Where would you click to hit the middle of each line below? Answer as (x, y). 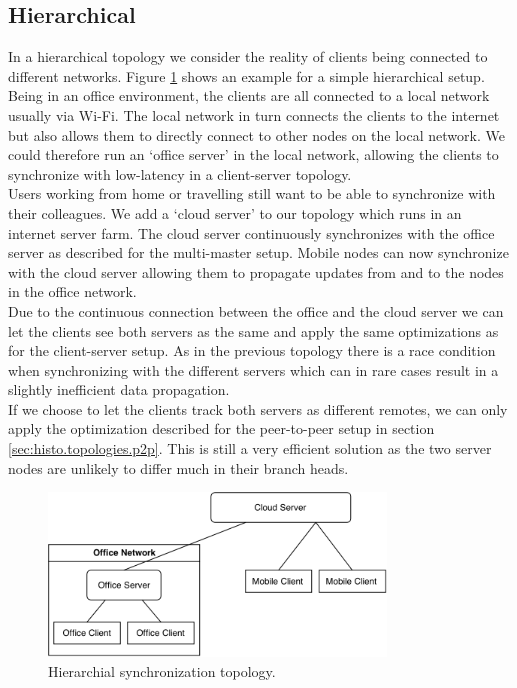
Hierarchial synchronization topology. (162, 670)
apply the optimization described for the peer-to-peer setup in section (221, 428)
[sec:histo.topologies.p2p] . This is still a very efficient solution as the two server (250, 448)
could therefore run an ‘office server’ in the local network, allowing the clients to (253, 154)
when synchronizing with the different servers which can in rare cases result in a (253, 369)
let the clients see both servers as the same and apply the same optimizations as (253, 330)
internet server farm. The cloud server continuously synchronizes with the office (251, 232)
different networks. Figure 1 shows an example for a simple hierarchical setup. (246, 75)
